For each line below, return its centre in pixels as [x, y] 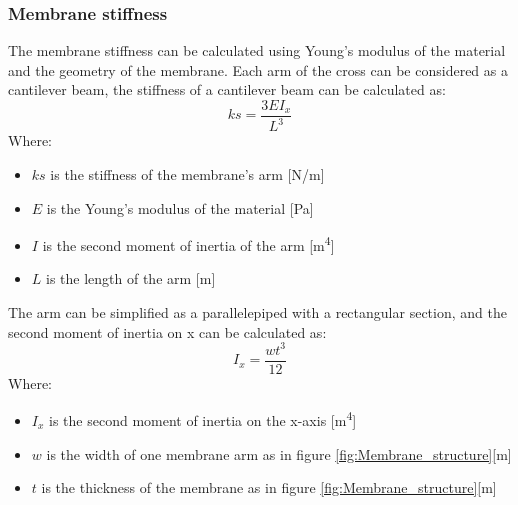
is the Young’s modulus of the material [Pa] [180, 207]
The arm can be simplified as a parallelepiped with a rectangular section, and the [257, 312]
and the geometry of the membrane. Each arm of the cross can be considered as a [258, 69]
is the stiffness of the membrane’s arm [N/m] [187, 174]
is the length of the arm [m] [131, 278]
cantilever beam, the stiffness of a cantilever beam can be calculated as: [227, 89]
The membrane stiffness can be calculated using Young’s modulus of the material [257, 50]
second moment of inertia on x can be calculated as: [167, 331]
